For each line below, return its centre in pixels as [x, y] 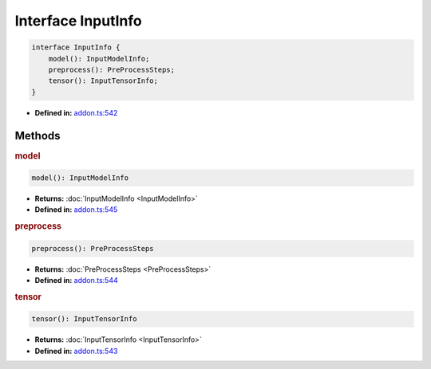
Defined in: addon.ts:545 [76, 210]
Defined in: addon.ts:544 [77, 281]
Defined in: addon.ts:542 [76, 112]
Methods [38, 135]
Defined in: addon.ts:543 [76, 351]
